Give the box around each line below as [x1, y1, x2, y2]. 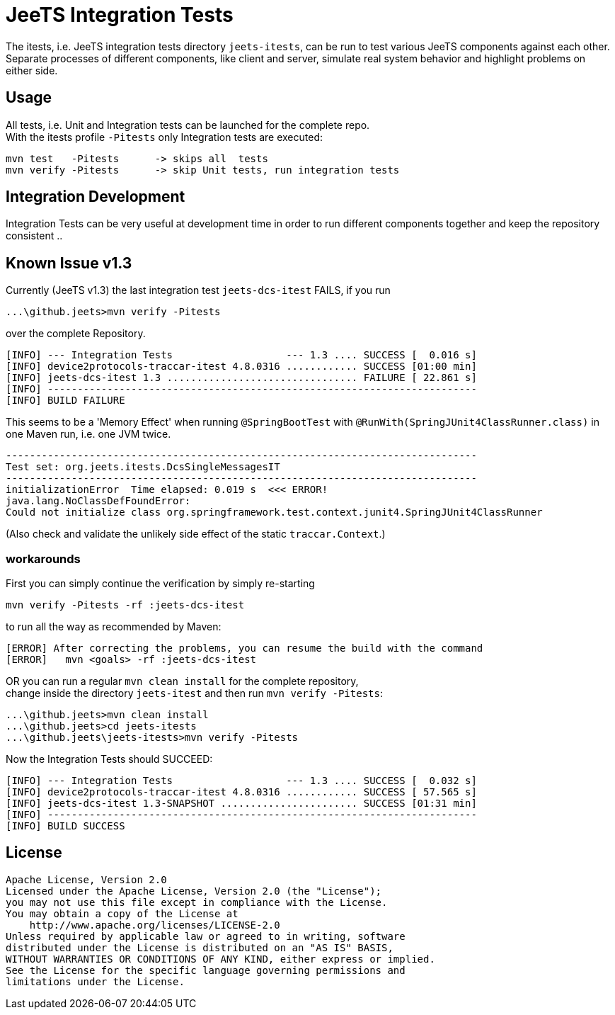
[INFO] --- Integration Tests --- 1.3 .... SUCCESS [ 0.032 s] [6, 775, 477, 787]
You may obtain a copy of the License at [6, 907, 238, 919]
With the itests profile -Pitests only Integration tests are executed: [6, 130, 323, 143]
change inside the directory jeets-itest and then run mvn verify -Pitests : [6, 687, 383, 700]
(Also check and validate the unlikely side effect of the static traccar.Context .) [6, 528, 386, 540]
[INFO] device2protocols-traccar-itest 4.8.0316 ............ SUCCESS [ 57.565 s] [6, 786, 477, 798]
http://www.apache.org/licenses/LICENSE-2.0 [29, 919, 280, 931]
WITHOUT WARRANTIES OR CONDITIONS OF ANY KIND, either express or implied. [6, 953, 435, 965]
